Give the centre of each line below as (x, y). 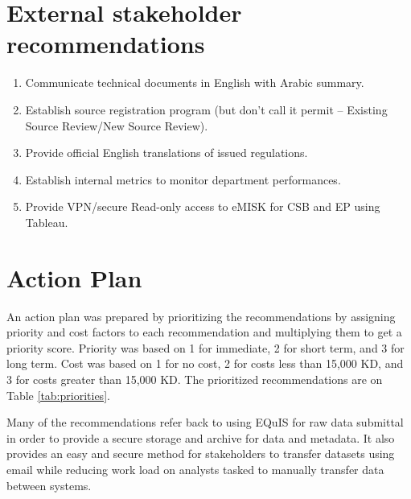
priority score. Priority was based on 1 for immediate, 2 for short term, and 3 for (205, 347)
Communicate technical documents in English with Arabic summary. (195, 82)
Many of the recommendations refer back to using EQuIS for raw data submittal (205, 422)
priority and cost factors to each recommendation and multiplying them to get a (204, 332)
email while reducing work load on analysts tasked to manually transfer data (195, 469)
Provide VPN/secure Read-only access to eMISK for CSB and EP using (203, 206)
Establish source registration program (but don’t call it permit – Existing (206, 109)
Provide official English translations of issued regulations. (166, 153)
